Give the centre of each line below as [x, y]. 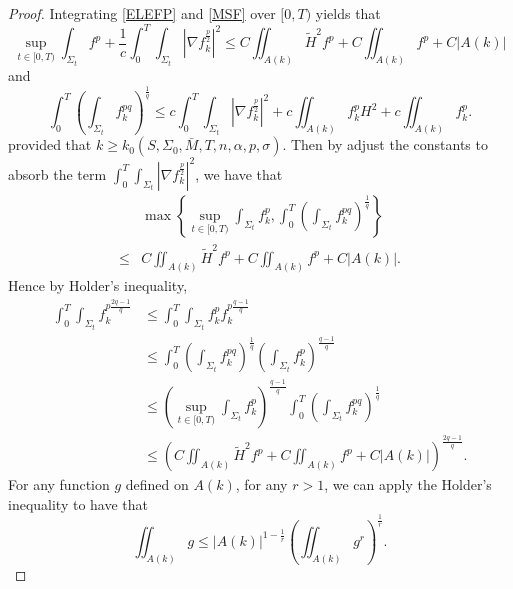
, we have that [239, 173]
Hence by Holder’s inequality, [98, 285]
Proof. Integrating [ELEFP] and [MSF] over [142, 13]
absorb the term [57, 173]
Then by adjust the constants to [389, 144]
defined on [157, 484]
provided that [50, 144]
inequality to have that [78, 503]
